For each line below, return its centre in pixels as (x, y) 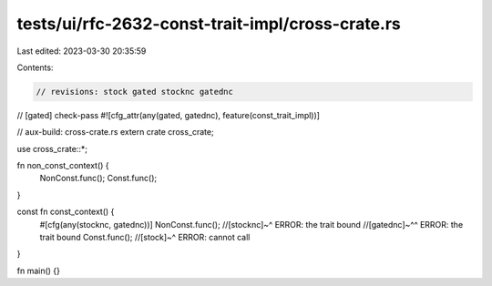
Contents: (35, 67)
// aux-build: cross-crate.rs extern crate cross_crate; (115, 132)
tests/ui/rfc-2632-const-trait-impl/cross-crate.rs (209, 24)
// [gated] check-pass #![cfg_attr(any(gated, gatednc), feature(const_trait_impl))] (169, 115)
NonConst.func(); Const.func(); (98, 179)
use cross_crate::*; (52, 148)
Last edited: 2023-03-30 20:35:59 (82, 51)
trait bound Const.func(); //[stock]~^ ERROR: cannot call (145, 238)
